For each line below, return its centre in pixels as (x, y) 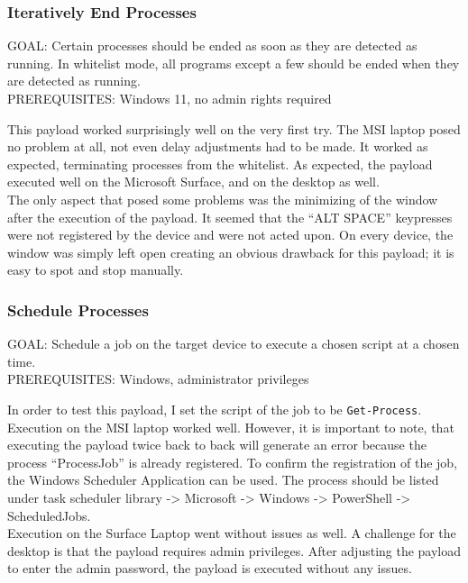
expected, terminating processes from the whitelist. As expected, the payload (220, 164)
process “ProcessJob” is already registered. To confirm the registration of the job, (232, 462)
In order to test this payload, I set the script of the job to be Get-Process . (215, 409)
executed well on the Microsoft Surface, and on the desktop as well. (193, 182)
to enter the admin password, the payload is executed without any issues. (210, 568)
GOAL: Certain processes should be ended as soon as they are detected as (212, 46)
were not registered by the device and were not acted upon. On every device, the (230, 235)
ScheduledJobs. (49, 515)
